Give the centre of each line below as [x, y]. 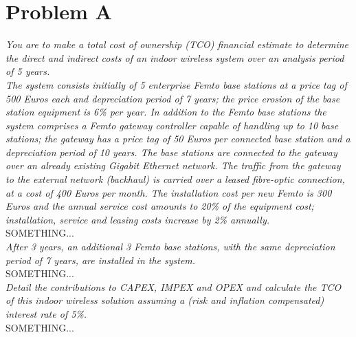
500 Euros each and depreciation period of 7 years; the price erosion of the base [173, 98]
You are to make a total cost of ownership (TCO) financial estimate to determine [177, 44]
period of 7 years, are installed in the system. [101, 260]
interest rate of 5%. [46, 314]
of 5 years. [28, 71]
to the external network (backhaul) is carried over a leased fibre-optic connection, [175, 179]
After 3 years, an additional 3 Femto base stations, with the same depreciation [170, 247]
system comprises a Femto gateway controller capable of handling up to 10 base [172, 125]
